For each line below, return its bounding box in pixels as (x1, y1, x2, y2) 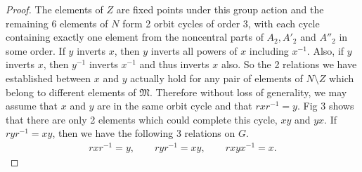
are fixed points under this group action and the (116, 2, 324, 16)
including (249, 43, 289, 58)
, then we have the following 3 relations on (52, 126, 235, 140)
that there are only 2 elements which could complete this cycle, (6, 112, 278, 126)
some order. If (6, 43, 65, 58)
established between (6, 70, 91, 85)
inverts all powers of (150, 43, 238, 58)
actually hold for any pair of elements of (130, 70, 303, 85)
